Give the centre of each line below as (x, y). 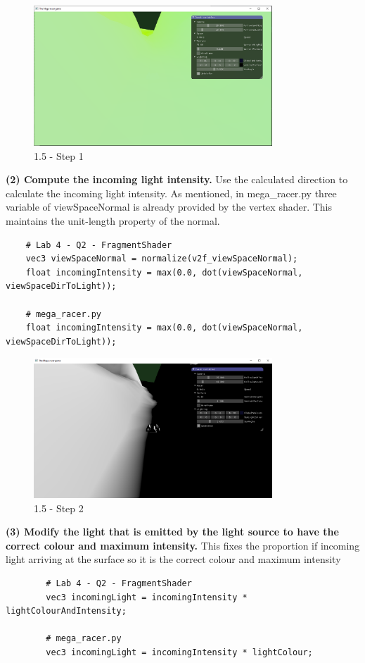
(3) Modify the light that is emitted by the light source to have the (172, 532)
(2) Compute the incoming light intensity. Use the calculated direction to (177, 179)
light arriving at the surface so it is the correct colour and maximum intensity (173, 559)
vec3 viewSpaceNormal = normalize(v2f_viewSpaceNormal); (162, 259)
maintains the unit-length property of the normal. (113, 221)
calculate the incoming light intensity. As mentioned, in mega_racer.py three (171, 193)
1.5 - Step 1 (59, 155)
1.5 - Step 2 (59, 508)
